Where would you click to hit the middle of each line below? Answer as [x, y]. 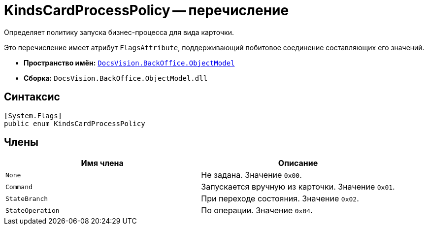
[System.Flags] [33, 115]
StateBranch [27, 198]
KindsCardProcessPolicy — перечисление [147, 10]
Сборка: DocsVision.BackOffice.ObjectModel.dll [116, 78]
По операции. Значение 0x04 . [257, 211]
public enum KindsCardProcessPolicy [75, 123]
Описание [298, 163]
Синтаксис [32, 97]
